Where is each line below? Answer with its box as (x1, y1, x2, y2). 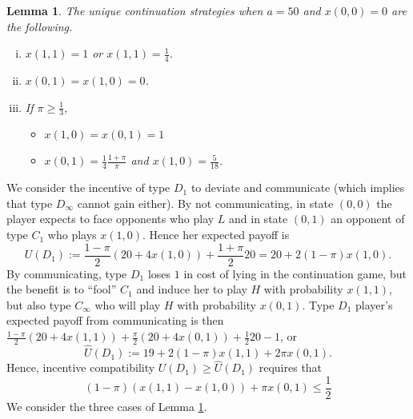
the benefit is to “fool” (6, 281, 117, 297)
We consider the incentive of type (6, 179, 170, 196)
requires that (259, 359, 323, 376)
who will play (94, 296, 161, 313)
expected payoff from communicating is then (6, 312, 224, 329)
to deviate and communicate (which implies (190, 179, 405, 196)
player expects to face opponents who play (6, 210, 215, 227)
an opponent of (331, 210, 405, 227)
